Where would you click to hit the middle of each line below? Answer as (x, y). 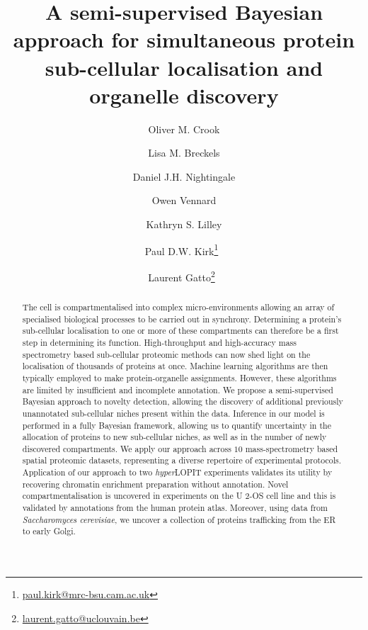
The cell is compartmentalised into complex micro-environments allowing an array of (178, 306)
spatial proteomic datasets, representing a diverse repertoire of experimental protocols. (182, 460)
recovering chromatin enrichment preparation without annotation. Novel (155, 484)
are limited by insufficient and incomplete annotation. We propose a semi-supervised (178, 389)
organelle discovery (184, 95)
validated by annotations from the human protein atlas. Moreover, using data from (175, 508)
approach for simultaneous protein (184, 39)
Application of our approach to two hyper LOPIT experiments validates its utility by (177, 472)
